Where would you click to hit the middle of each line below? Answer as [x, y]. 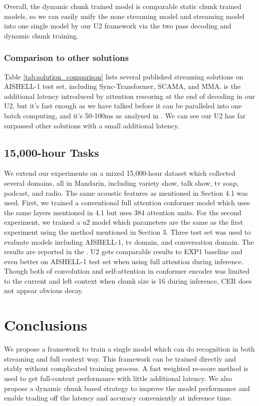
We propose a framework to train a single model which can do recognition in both [129, 349]
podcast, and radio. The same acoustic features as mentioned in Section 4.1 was [126, 193]
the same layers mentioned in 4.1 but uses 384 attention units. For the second [123, 212]
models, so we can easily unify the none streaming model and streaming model [124, 16]
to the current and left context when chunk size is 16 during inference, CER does [128, 280]
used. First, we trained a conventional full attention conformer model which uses [127, 203]
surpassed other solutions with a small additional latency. [92, 125]
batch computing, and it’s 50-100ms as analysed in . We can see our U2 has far [125, 115]
